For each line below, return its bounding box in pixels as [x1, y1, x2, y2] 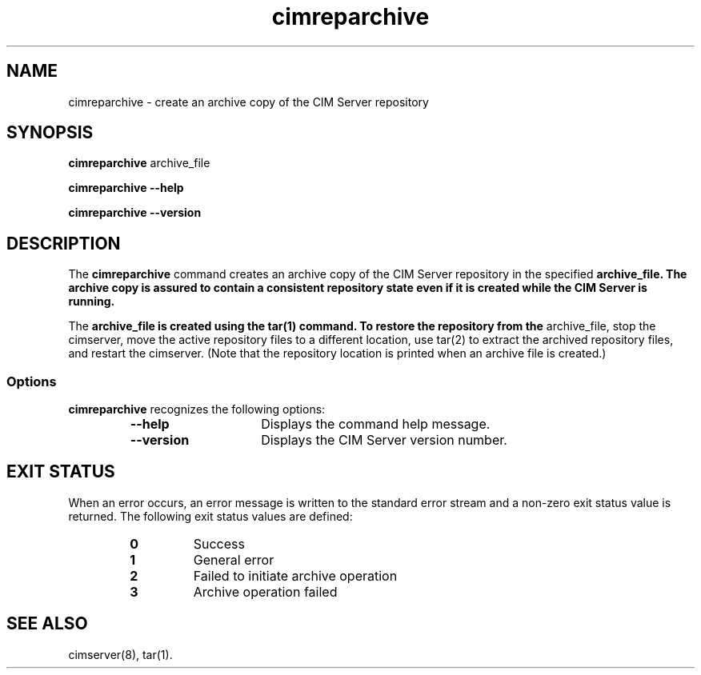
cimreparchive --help [68, 181, 184, 195]
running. [68, 294, 115, 309]
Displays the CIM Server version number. [261, 432, 507, 449]
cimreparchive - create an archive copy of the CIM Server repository [68, 94, 429, 109]
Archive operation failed [193, 583, 338, 600]
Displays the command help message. [261, 416, 491, 433]
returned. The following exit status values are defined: [68, 509, 353, 523]
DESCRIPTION [6, 233, 121, 254]
